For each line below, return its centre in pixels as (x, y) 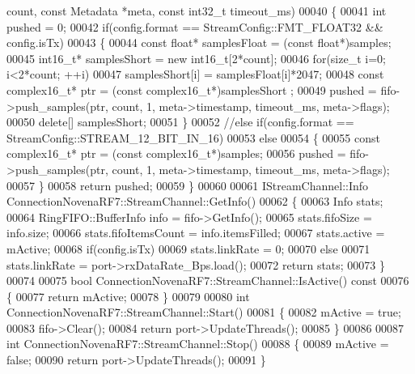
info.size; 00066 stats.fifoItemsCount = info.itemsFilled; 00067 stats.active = (196, 233)
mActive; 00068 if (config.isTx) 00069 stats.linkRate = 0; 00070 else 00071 (188, 248)
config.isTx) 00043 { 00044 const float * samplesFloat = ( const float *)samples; (199, 42)
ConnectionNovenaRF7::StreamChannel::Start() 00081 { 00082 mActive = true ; (204, 312)
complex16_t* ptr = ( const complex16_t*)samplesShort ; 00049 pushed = (192, 89)
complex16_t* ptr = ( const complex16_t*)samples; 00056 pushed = (176, 153)
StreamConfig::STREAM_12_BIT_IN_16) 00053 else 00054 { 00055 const (193, 137)
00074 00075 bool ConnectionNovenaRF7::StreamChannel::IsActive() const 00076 (208, 280)
